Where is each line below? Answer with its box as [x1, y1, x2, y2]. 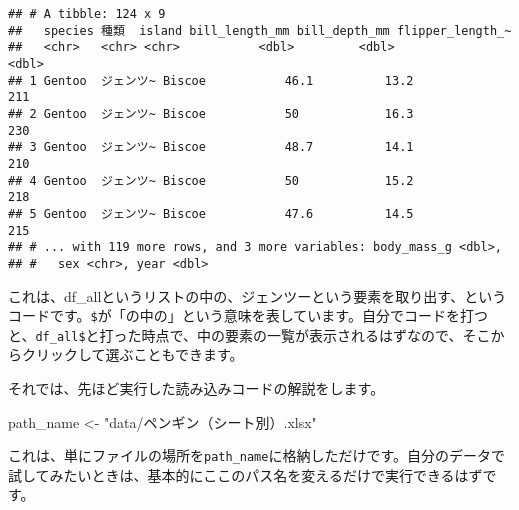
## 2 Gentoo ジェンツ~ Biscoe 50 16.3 [8, 106, 414, 121]
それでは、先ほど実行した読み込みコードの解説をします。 [8, 378, 385, 398]
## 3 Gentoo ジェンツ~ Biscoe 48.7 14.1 [8, 140, 414, 155]
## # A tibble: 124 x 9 [8, 7, 166, 21]
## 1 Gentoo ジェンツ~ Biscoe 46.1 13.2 [8, 73, 414, 88]
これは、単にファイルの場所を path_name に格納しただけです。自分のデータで [8, 445, 506, 466]
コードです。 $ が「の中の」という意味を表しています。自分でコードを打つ [8, 305, 488, 326]
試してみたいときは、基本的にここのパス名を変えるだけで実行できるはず [8, 464, 483, 485]
